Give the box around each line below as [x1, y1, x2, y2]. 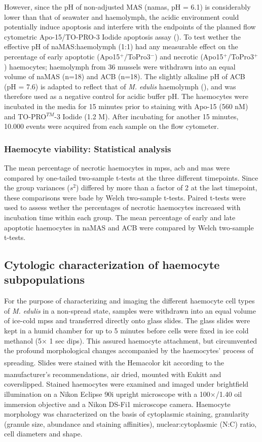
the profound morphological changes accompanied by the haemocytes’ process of [4, 345, 253, 356]
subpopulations [4, 271, 85, 287]
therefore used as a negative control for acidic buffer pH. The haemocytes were [4, 91, 248, 101]
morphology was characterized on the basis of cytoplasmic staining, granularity [4, 409, 249, 419]
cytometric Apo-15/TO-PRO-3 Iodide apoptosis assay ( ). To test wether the [4, 31, 241, 42]
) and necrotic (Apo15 [155, 51, 223, 61]
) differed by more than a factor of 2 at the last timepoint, [76, 182, 257, 193]
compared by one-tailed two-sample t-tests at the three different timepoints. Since [4, 172, 258, 183]
